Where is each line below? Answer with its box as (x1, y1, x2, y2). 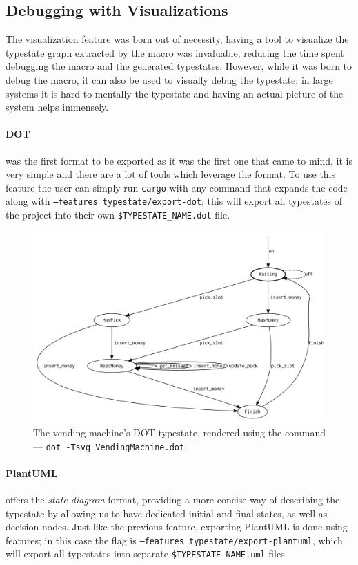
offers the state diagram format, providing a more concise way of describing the (6, 492, 340, 506)
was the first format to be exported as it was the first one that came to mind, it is (6, 153, 353, 167)
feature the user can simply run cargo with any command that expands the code (6, 180, 348, 194)
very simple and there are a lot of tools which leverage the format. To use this (6, 167, 336, 181)
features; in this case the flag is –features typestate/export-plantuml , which (6, 532, 343, 547)
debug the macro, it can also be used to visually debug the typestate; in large (6, 72, 333, 86)
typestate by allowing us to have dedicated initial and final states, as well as (6, 506, 328, 520)
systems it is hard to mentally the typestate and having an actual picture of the (6, 86, 344, 100)
